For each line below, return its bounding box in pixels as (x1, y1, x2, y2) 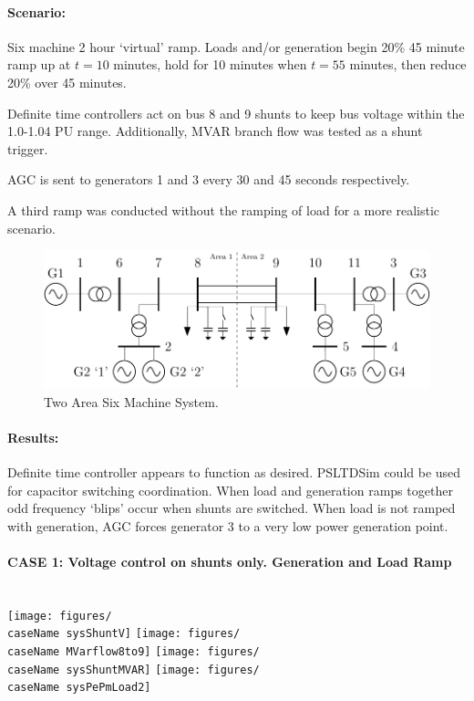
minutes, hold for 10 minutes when (113, 55, 307, 74)
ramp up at (7, 55, 71, 74)
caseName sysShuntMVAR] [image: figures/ (7, 663, 260, 676)
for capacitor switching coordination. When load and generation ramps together (7, 480, 453, 499)
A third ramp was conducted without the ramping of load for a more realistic (7, 200, 440, 219)
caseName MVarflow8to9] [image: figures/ (7, 645, 260, 659)
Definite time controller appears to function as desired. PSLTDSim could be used (7, 462, 461, 481)
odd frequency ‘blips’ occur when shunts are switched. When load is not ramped (7, 498, 456, 518)
